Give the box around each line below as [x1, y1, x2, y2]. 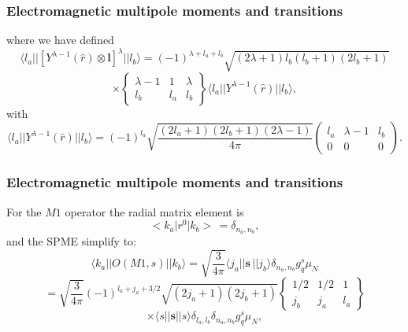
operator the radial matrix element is [65, 203, 244, 219]
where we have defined [6, 31, 114, 48]
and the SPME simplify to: [6, 233, 137, 249]
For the [6, 203, 42, 219]
